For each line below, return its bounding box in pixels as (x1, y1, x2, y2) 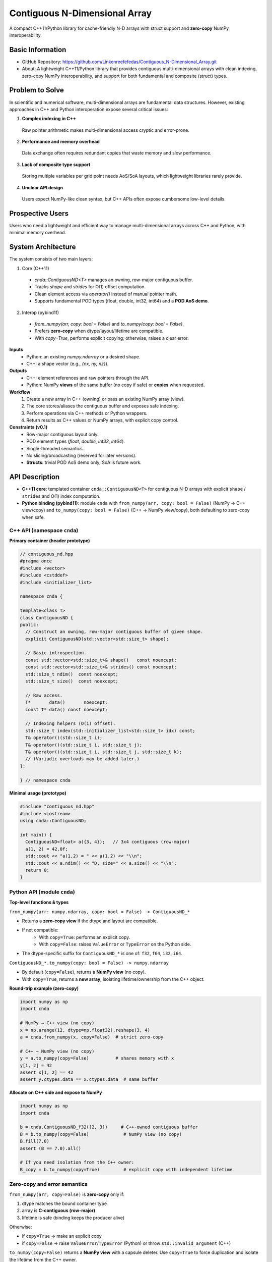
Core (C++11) (22, 265, 50, 271)
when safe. (22, 514, 45, 520)
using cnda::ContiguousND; (20, 818, 87, 824)
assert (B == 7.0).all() (20, 1145, 82, 1151)
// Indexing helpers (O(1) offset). (25, 721, 116, 726)
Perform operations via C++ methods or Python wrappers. (26, 410, 148, 416)
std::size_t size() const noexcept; (25, 678, 118, 684)
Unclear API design (22, 184, 63, 190)
